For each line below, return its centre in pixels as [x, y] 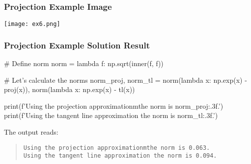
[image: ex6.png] [32, 24]
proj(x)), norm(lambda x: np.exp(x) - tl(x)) [70, 89]
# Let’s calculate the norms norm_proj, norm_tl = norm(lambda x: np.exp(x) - [125, 80]
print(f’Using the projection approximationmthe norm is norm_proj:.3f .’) [114, 105]
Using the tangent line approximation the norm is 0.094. [120, 156]
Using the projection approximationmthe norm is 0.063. [117, 148]
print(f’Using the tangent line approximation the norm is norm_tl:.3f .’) [111, 115]
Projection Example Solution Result [77, 45]
